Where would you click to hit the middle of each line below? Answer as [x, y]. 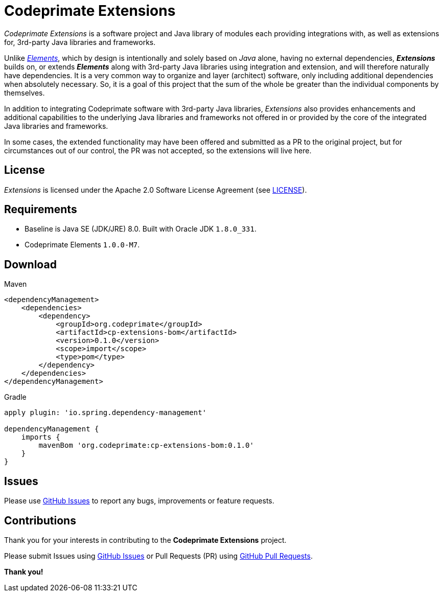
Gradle [15, 397]
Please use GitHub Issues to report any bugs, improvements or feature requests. [139, 501]
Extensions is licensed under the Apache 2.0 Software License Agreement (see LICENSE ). [156, 190]
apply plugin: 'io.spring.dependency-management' [106, 413]
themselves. [25, 93]
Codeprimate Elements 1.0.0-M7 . [82, 245]
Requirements [41, 210]
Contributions [40, 520]
